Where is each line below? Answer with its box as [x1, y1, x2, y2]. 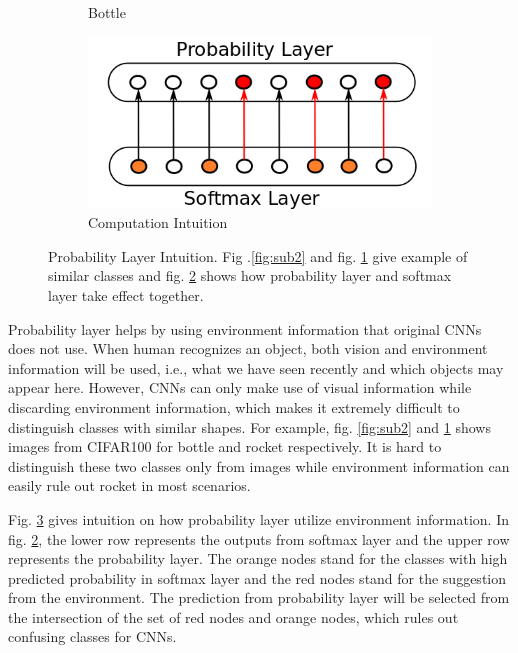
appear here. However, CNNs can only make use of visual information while [8, 377, 472, 398]
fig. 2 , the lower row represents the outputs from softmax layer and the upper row [8, 528, 510, 549]
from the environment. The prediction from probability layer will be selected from [8, 587, 510, 608]
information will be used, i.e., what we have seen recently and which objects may [8, 357, 504, 378]
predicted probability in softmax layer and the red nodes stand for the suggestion [8, 567, 507, 588]
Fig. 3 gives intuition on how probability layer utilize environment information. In [8, 508, 509, 529]
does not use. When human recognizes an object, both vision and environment [8, 338, 488, 359]
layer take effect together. [48, 284, 204, 305]
